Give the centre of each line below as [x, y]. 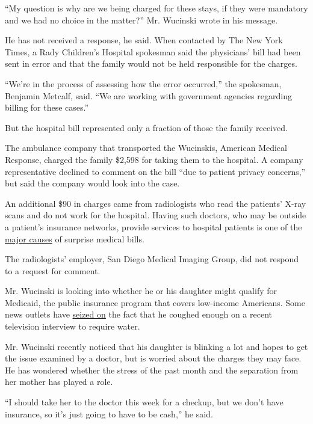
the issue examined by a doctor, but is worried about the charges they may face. [153, 358]
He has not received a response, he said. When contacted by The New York [144, 40]
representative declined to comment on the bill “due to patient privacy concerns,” [155, 171]
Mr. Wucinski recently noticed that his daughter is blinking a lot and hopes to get [156, 346]
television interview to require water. [73, 326]
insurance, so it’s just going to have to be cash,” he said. [109, 413]
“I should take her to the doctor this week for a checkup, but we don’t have [144, 402]
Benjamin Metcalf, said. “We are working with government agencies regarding [148, 95]
